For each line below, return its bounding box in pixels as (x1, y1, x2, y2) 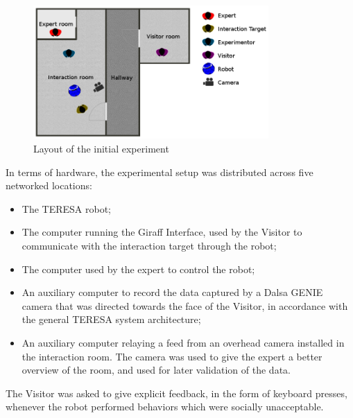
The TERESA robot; (21, 201, 111, 216)
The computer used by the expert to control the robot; (21, 261, 255, 276)
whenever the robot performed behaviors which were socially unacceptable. (6, 399, 324, 414)
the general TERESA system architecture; (21, 312, 201, 326)
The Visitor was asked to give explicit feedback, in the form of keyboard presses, (6, 385, 347, 400)
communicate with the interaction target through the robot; (21, 238, 277, 253)
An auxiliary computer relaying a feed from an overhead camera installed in (21, 336, 345, 350)
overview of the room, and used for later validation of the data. (21, 363, 291, 377)
